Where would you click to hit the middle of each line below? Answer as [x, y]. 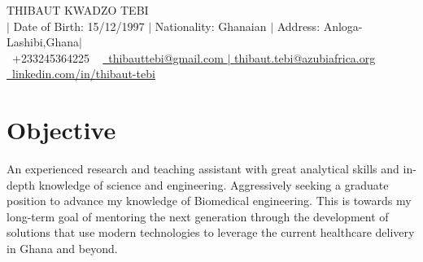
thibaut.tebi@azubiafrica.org [305, 57]
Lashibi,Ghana [43, 42]
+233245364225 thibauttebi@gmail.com [118, 57]
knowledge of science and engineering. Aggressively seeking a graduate [214, 184]
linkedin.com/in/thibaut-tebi [84, 74]
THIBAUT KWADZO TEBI [78, 10]
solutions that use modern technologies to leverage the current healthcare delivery [211, 232]
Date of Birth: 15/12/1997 [79, 26]
